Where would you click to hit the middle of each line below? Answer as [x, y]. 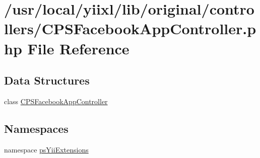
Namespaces [36, 128]
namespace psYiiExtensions [46, 149]
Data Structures [47, 80]
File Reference [78, 48]
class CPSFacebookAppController [56, 101]
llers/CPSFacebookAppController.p [130, 28]
